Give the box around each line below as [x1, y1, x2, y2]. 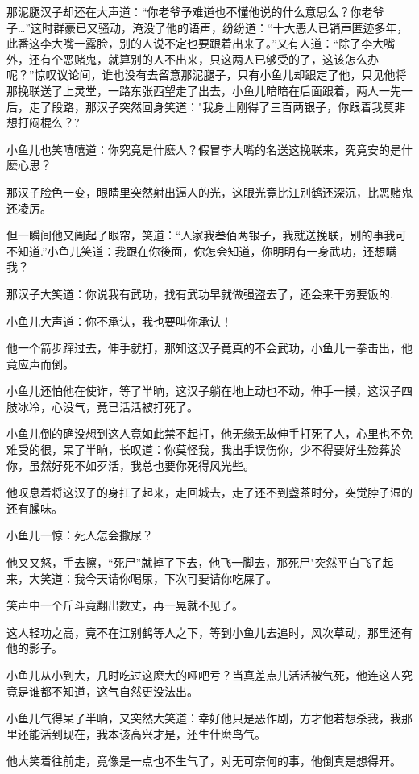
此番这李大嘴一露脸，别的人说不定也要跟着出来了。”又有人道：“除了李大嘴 [6, 35, 396, 52]
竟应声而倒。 [6, 355, 74, 372]
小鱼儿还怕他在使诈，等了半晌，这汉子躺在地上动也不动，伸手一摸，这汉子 [6, 382, 401, 399]
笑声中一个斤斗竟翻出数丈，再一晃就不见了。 [6, 597, 243, 614]
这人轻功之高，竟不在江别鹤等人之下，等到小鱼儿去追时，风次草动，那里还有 [6, 623, 413, 640]
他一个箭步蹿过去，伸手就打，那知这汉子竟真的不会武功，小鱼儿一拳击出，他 [6, 339, 413, 356]
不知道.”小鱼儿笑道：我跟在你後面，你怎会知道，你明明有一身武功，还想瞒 [6, 242, 397, 259]
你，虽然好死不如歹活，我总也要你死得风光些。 [6, 456, 255, 473]
